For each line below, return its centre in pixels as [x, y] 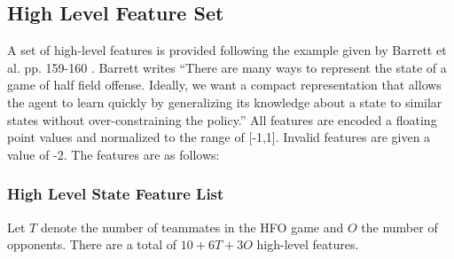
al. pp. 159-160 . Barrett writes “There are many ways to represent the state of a [227, 67]
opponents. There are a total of [92, 244]
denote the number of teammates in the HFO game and [192, 227]
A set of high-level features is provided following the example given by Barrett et [227, 50]
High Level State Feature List [116, 194]
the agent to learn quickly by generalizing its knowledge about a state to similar [225, 102]
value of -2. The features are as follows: [113, 154]
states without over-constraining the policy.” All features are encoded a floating [222, 119]
